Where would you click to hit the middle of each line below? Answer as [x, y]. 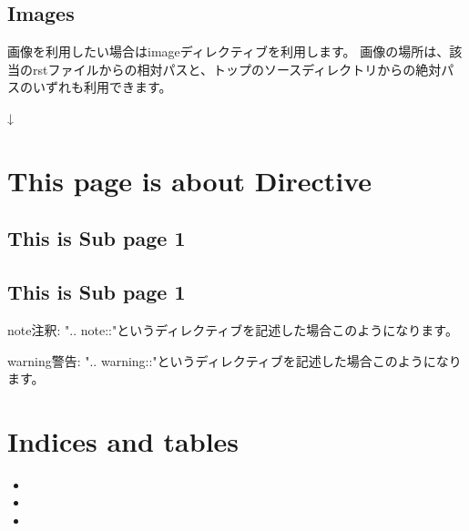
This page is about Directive [190, 180]
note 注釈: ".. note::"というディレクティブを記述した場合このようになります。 [233, 329]
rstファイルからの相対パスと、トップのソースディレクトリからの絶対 [237, 69]
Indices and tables [123, 440]
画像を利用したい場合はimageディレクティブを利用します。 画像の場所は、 [229, 51]
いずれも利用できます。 [102, 87]
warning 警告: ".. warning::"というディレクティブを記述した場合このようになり [234, 360]
